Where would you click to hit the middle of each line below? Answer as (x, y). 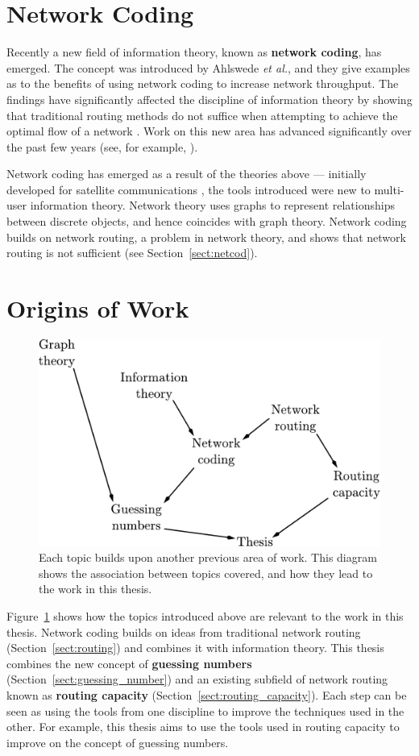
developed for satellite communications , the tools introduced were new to (189, 189)
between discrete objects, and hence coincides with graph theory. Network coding (207, 221)
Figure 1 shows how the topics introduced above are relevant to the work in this (205, 616)
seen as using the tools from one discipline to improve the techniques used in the (205, 710)
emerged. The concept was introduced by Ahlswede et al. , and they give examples (208, 67)
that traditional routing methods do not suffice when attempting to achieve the (202, 115)
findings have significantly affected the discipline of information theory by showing (209, 99)
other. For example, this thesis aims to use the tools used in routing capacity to (203, 727)
